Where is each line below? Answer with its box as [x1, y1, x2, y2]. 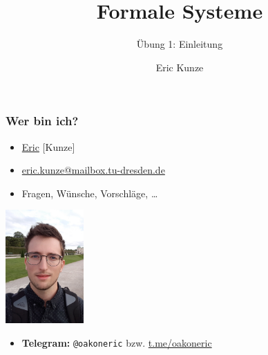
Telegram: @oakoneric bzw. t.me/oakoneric [21, 335, 212, 349]
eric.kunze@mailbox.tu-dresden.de [21, 163, 165, 177]
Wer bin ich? [6, 112, 79, 129]
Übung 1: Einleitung [136, 37, 223, 51]
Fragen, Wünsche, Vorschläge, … [21, 185, 158, 200]
